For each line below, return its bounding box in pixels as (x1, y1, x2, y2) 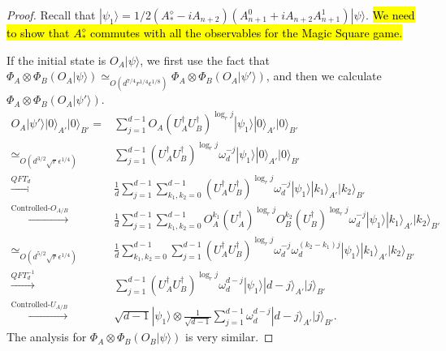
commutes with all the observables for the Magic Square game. (89, 24, 403, 41)
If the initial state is (6, 51, 106, 68)
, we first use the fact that (140, 51, 270, 68)
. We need (365, 6, 415, 23)
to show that (6, 24, 70, 41)
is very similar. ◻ (184, 328, 274, 345)
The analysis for (6, 328, 87, 345)
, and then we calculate (266, 67, 382, 84)
